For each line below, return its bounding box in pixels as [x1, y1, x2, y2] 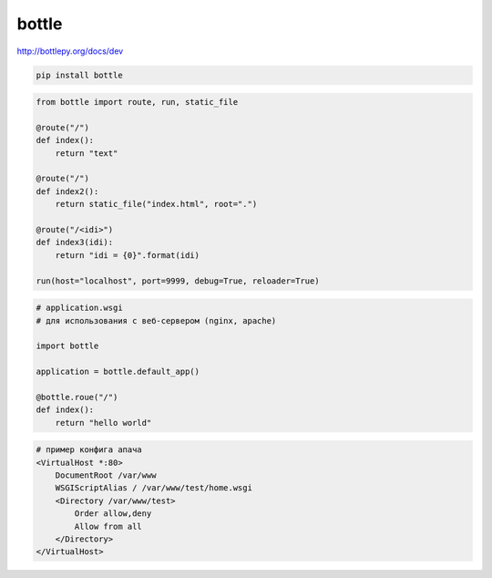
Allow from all [74, 521, 143, 532]
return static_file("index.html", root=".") [55, 199, 258, 210]
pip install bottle [36, 69, 123, 80]
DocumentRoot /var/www [55, 470, 157, 480]
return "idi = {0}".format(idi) [55, 250, 200, 260]
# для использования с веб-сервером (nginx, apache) [36, 315, 277, 325]
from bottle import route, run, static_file [36, 97, 239, 108]
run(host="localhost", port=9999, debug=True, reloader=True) [36, 275, 320, 286]
